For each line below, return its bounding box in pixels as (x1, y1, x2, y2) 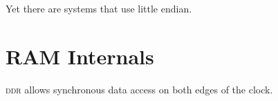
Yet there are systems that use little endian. (6, 1, 192, 15)
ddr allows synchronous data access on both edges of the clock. (6, 82, 273, 96)
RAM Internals (6, 42, 154, 70)
